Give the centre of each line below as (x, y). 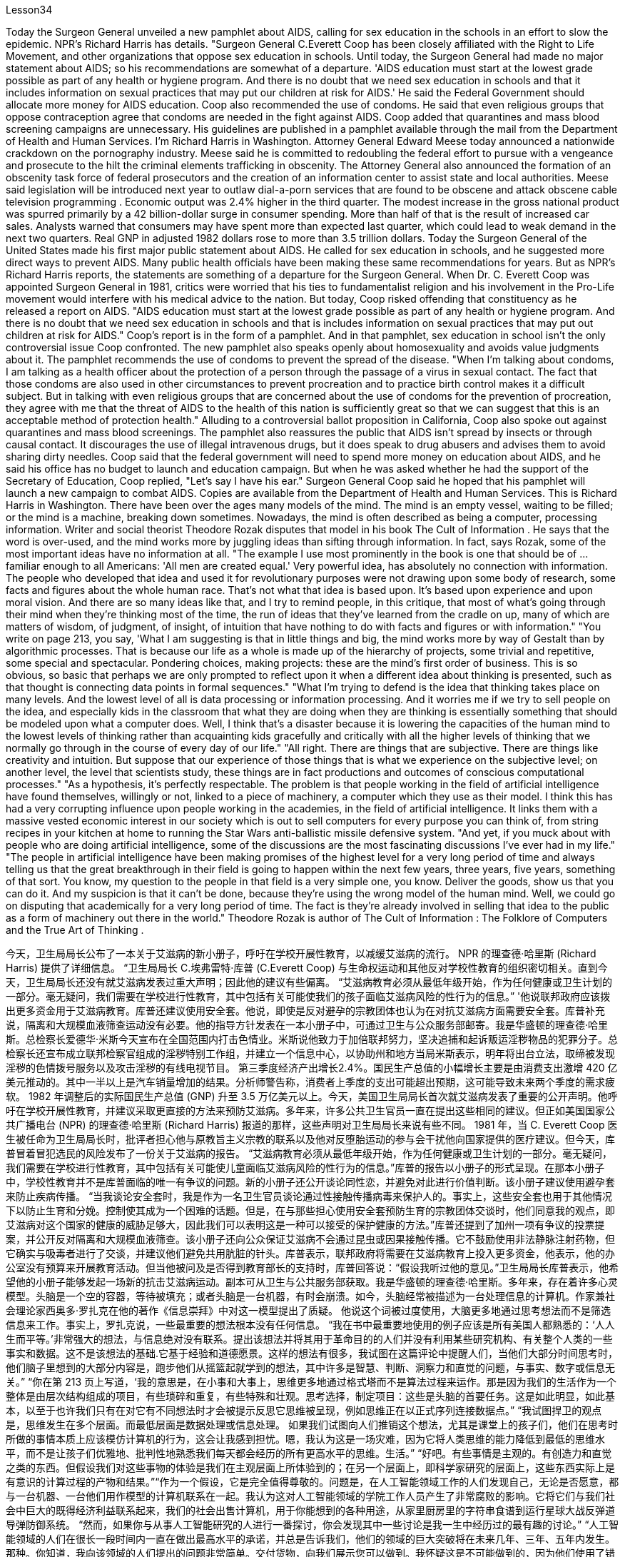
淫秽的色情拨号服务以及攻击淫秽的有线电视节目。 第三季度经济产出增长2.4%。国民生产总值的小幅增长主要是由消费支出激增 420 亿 (312, 1068)
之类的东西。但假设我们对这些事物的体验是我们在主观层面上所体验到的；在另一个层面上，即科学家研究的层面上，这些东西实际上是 (310, 1467)
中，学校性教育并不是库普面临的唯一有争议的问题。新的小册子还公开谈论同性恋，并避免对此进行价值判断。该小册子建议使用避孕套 (310, 1182)
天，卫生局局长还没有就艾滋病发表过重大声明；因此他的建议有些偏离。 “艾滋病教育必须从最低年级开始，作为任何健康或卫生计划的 (309, 982)
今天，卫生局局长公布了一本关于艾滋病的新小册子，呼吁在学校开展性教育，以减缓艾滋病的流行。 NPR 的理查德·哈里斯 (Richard (301, 953)
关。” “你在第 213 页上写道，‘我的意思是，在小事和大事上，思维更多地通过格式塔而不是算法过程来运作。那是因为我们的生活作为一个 (311, 1382)
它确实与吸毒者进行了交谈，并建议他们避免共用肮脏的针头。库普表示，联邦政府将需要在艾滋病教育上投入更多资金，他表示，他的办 (310, 1253)
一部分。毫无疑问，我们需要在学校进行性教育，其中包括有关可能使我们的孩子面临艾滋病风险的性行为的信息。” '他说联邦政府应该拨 (308, 996)
